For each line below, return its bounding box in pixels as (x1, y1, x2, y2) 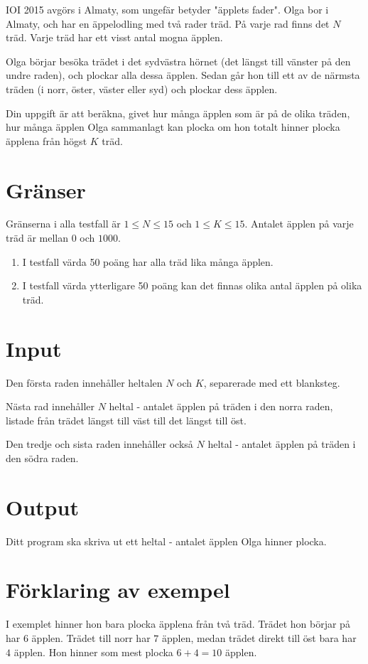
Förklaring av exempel (6, 575, 230, 604)
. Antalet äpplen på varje (244, 216, 354, 231)
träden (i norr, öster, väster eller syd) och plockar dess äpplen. (6, 81, 278, 96)
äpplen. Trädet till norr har (31, 630, 151, 645)
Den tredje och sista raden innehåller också (6, 437, 193, 451)
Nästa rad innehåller (6, 399, 95, 414)
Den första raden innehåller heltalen (6, 375, 163, 390)
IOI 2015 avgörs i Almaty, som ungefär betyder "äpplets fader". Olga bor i (6, 2, 329, 16)
